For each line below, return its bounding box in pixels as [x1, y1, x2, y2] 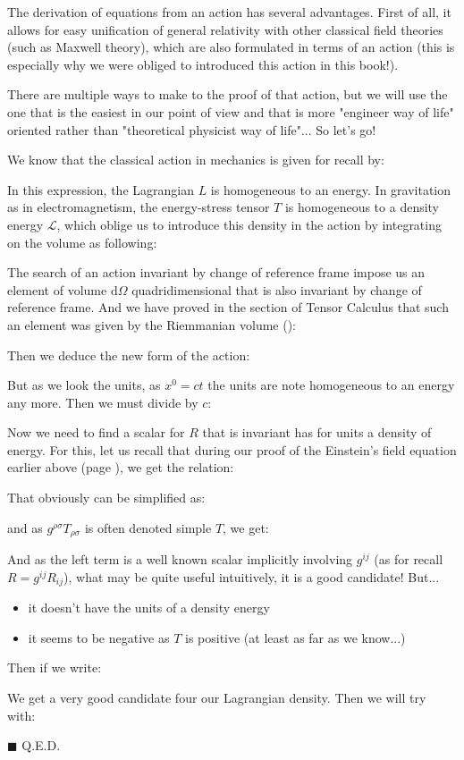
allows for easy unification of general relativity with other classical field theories [7, 20, 443, 38]
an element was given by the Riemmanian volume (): [7, 315, 297, 334]
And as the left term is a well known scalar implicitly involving [7, 550, 353, 569]
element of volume [7, 280, 107, 299]
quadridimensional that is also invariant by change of [131, 280, 422, 299]
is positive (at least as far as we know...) [184, 628, 406, 646]
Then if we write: [7, 658, 102, 677]
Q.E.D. [21, 736, 61, 755]
